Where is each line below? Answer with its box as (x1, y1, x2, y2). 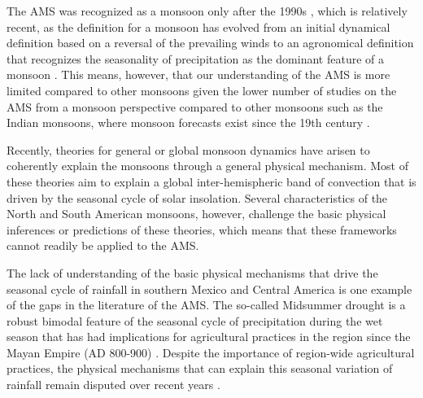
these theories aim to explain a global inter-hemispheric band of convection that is (7, 173, 416, 190)
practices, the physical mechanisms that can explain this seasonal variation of (7, 360, 393, 377)
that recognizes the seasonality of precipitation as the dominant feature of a (7, 50, 384, 67)
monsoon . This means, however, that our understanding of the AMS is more (7, 66, 390, 83)
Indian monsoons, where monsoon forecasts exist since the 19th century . (7, 114, 370, 131)
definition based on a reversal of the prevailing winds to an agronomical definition (7, 34, 414, 51)
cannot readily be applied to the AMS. (7, 237, 199, 254)
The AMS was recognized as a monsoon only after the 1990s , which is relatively (7, 2, 408, 19)
